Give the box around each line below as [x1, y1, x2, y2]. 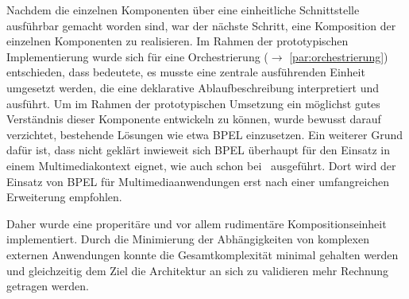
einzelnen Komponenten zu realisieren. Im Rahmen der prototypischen [6, 33, 349, 49]
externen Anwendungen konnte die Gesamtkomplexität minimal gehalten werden [6, 246, 399, 262]
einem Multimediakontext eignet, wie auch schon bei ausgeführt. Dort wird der [6, 157, 396, 173]
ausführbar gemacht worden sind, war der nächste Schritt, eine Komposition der [6, 17, 396, 33]
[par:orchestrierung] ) [289, 48, 388, 64]
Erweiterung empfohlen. [6, 188, 122, 205]
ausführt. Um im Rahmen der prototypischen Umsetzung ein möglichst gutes [6, 95, 380, 111]
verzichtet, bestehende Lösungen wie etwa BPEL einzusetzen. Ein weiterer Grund [6, 126, 403, 142]
